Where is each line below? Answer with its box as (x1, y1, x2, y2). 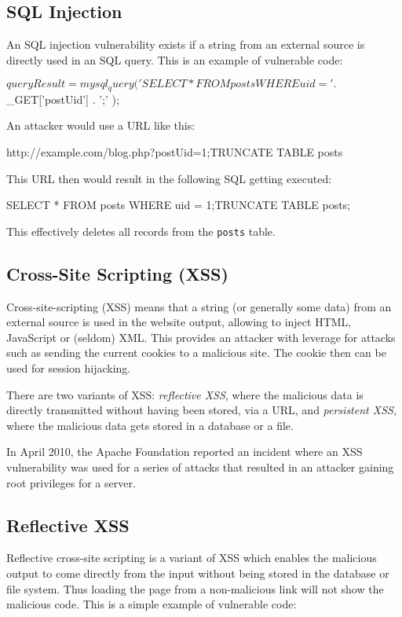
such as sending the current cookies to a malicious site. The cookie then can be (6, 344, 386, 361)
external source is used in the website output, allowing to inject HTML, (6, 314, 352, 330)
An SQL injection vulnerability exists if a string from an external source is (6, 36, 365, 53)
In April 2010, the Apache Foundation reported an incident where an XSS (6, 443, 363, 460)
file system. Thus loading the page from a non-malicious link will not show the (6, 580, 384, 597)
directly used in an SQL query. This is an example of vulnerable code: (6, 51, 343, 68)
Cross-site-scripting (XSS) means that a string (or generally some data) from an (6, 298, 392, 314)
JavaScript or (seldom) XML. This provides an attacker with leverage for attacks (6, 329, 396, 345)
